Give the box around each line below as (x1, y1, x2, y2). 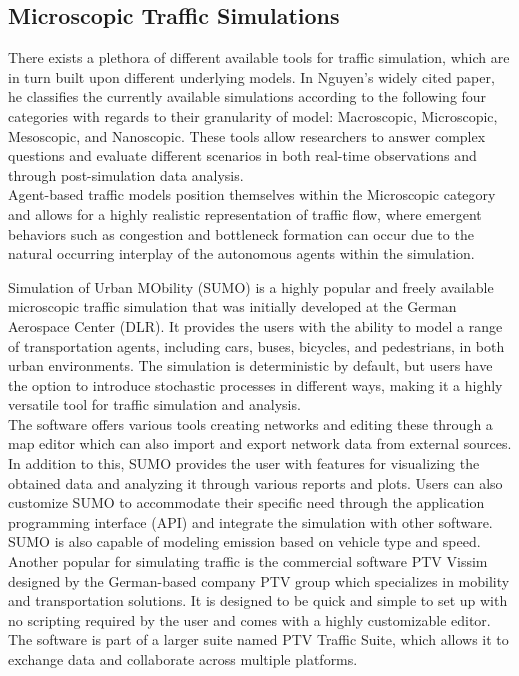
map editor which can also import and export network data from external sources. (8, 433, 512, 454)
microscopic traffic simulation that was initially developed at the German (8, 296, 457, 317)
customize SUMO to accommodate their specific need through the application (8, 492, 485, 513)
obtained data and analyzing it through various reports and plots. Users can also (8, 472, 503, 493)
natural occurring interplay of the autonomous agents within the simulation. (8, 243, 475, 264)
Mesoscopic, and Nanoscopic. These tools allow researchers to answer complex (8, 125, 486, 146)
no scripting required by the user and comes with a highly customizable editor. (8, 609, 491, 630)
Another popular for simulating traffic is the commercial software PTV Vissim (8, 551, 488, 572)
